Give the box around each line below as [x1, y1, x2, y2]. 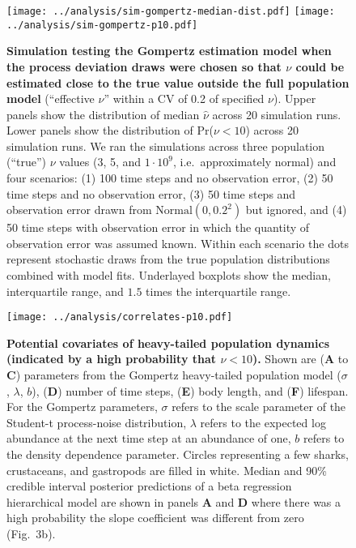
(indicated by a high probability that [6, 350, 217, 367]
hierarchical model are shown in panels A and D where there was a [6, 493, 341, 510]
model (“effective [6, 90, 95, 107]
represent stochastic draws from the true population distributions [6, 250, 330, 268]
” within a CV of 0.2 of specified [104, 90, 265, 107]
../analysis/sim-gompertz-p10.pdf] [6, 19, 198, 31]
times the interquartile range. [146, 282, 291, 299]
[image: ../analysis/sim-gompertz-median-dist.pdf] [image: [6, 6, 335, 17]
